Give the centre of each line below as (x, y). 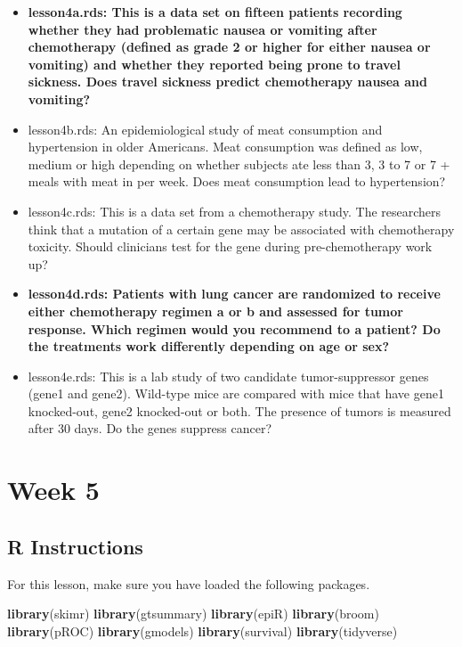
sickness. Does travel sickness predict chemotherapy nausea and (227, 82)
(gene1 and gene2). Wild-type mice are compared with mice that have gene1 (236, 393)
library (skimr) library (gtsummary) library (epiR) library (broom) (193, 614)
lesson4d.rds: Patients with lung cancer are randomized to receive (234, 294)
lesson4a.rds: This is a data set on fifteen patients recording (215, 12)
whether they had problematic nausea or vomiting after (203, 29)
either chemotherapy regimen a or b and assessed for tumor (215, 311)
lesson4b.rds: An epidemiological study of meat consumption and (205, 129)
